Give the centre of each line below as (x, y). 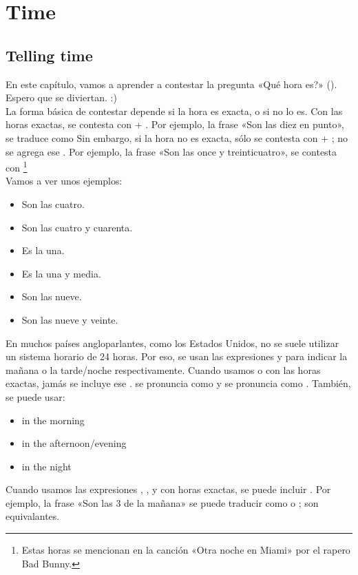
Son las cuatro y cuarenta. (77, 227)
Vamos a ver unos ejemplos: (64, 181)
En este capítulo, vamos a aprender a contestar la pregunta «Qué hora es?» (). (171, 84)
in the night (46, 466)
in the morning (53, 420)
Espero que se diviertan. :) (61, 97)
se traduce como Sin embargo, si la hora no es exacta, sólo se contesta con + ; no (177, 137)
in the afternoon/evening (74, 443)
